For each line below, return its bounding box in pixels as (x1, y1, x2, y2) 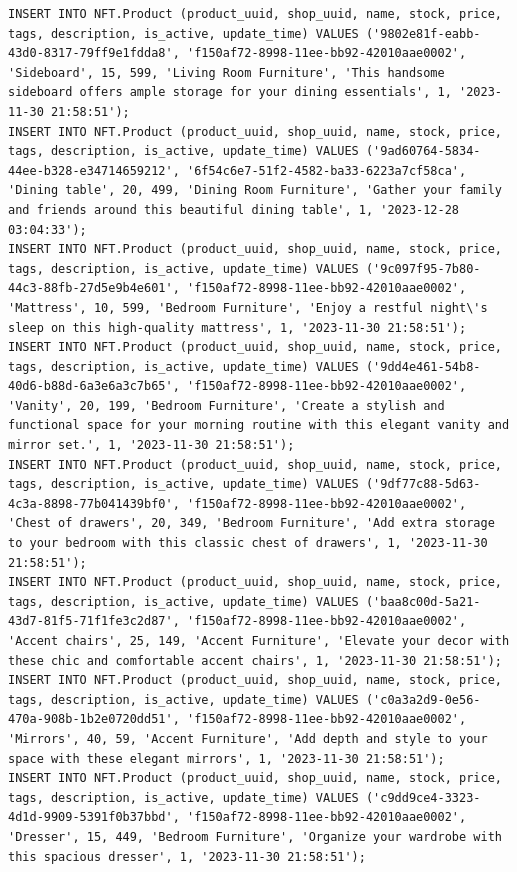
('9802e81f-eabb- (365, 26, 481, 41)
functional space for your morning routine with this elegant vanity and (8, 418, 510, 433)
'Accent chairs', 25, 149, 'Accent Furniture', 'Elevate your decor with (8, 634, 510, 648)
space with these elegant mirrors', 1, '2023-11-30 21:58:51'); (8, 751, 445, 766)
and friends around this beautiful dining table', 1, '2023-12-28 (8, 202, 460, 217)
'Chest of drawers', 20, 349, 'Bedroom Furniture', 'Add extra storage (8, 516, 495, 531)
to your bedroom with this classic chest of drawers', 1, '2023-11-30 (8, 536, 488, 551)
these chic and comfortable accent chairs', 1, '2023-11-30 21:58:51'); (8, 653, 502, 668)
